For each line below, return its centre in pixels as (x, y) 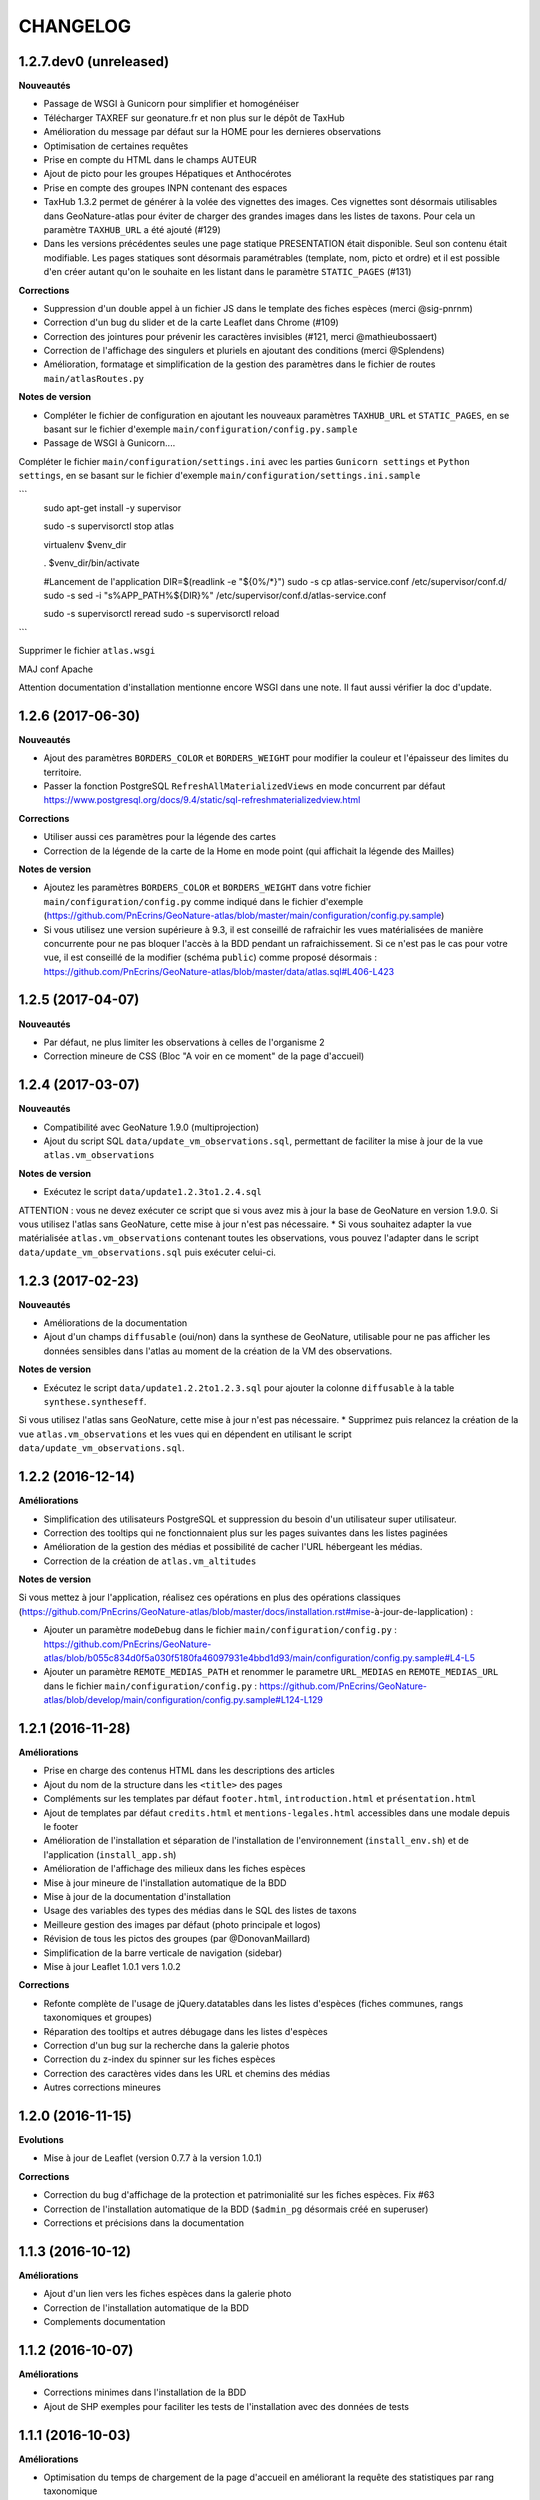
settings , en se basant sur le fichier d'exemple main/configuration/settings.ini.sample (219, 476)
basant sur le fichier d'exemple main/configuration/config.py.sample (200, 429)
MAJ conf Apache (56, 669)
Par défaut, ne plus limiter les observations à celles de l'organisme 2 (184, 1042)
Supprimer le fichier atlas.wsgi (87, 651)
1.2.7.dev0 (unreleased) (94, 61)
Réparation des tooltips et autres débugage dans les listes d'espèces (186, 2031)
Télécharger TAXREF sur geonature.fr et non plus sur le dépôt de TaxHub (194, 117)
